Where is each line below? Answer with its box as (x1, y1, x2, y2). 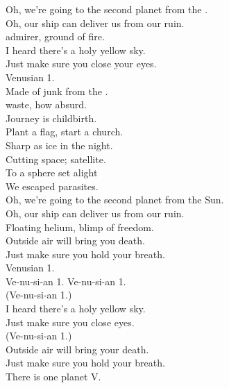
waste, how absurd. (6, 97, 87, 112)
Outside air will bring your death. (6, 341, 149, 356)
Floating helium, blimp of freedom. (6, 219, 154, 234)
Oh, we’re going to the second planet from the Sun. (6, 192, 224, 207)
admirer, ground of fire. (6, 29, 105, 44)
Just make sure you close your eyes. (6, 56, 157, 71)
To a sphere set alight (6, 165, 98, 180)
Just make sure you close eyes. (6, 314, 135, 329)
